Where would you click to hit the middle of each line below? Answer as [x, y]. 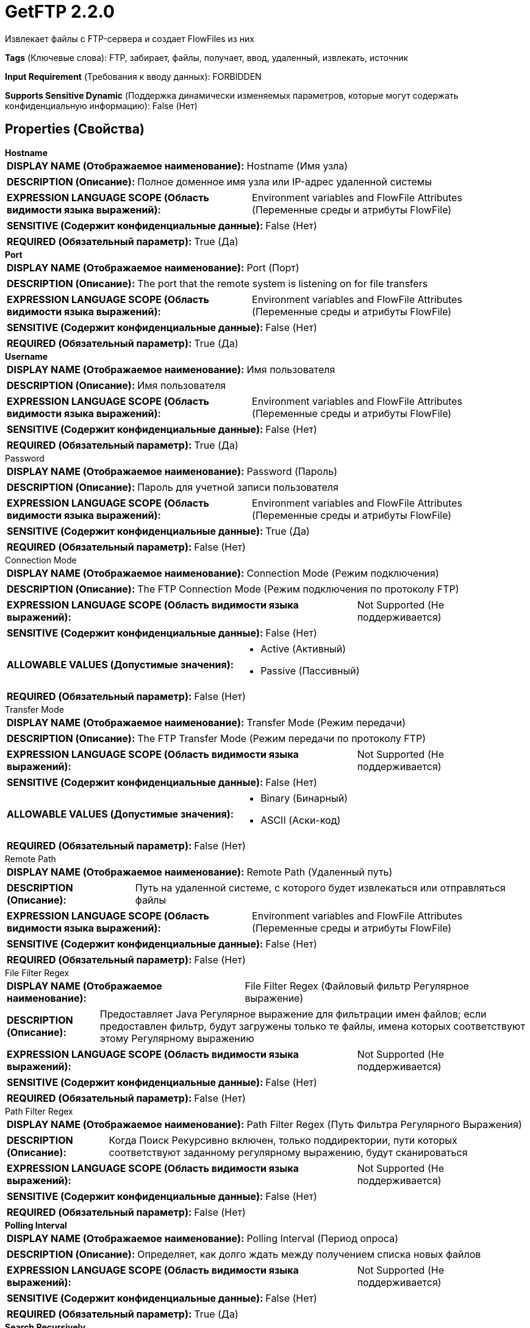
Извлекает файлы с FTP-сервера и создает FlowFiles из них [130, 38]
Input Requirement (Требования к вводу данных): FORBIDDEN [133, 76]
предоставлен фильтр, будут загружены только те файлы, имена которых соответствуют [313, 1026]
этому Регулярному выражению [177, 1038]
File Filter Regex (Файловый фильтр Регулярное [357, 986]
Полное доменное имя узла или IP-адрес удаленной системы [285, 181]
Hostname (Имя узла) [297, 166]
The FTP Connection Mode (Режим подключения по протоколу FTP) [298, 589]
